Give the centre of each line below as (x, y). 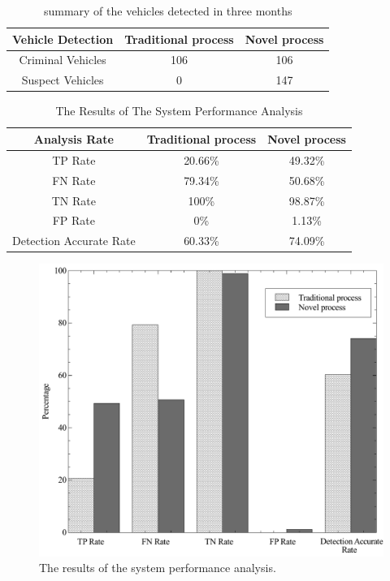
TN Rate (74, 200)
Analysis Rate (74, 138)
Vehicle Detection (63, 39)
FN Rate (74, 180)
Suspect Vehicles (63, 80)
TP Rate (74, 159)
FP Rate (74, 220)
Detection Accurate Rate (74, 241)
